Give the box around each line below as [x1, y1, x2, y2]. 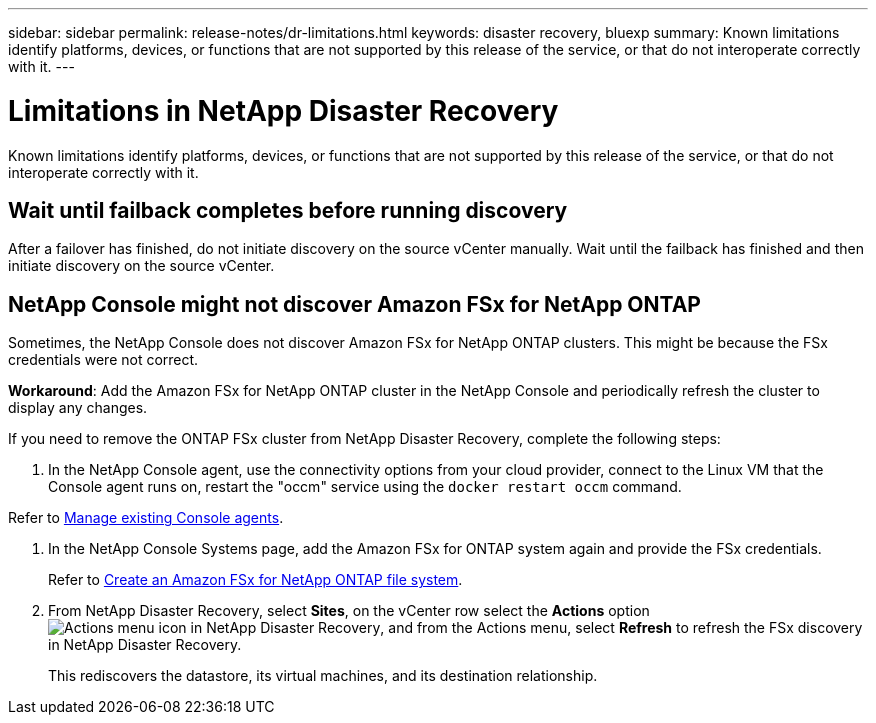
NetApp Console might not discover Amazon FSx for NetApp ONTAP [8, 291, 701, 317]
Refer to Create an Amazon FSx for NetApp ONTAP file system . [48, 571, 463, 589]
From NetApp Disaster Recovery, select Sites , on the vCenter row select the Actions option [48, 602, 650, 620]
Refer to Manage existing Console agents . [8, 509, 284, 527]
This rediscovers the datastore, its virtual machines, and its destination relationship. [48, 667, 598, 685]
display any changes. [8, 399, 148, 417]
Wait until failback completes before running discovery [8, 197, 568, 223]
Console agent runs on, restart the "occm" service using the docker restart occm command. [48, 478, 682, 496]
